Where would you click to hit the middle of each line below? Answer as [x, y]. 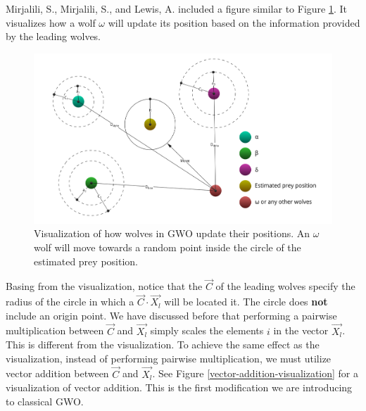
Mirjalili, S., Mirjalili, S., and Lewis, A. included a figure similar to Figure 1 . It [176, 8]
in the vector [301, 330]
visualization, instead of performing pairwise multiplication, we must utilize [169, 358]
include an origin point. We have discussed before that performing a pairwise [171, 315]
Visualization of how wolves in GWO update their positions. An [172, 233]
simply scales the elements [207, 330]
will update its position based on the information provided [234, 22]
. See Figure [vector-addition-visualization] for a [255, 373]
